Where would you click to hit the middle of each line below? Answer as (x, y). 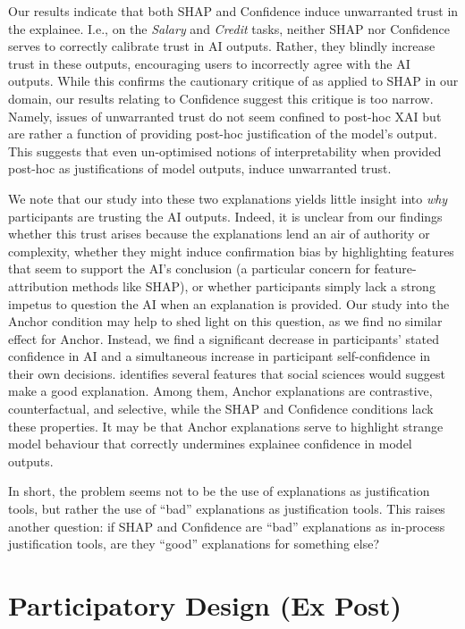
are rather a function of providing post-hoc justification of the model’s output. (223, 134)
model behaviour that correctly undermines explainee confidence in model (210, 444)
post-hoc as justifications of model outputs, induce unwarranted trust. (200, 168)
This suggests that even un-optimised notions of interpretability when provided (225, 151)
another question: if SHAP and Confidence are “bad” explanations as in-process (227, 526)
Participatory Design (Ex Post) (205, 605)
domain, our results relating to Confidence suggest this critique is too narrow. (221, 98)
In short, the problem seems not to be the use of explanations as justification (219, 491)
